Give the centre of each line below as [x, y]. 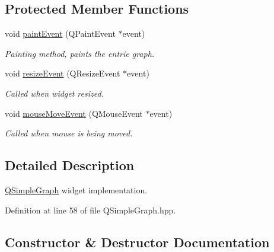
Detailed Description [70, 165]
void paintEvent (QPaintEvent [60, 34]
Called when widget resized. [54, 93]
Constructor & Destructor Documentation [137, 242]
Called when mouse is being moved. [69, 133]
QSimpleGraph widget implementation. [76, 189]
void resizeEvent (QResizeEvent [63, 73]
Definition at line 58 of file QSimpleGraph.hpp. [90, 210]
